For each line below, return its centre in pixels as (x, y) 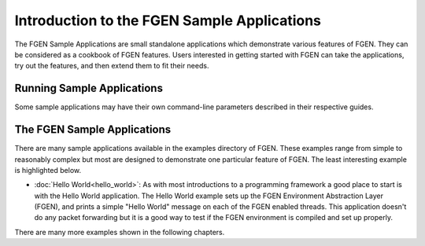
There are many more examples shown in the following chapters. (120, 232)
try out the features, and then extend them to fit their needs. (112, 66)
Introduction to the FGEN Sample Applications (168, 20)
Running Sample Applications (89, 88)
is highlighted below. (48, 170)
